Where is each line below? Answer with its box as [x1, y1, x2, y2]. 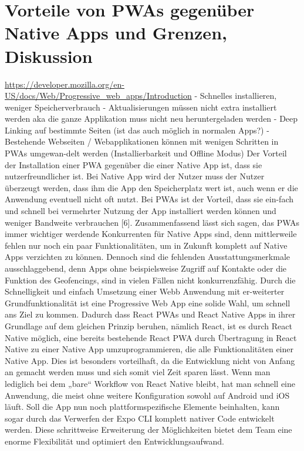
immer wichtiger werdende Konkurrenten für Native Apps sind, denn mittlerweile [5, 228, 297, 240]
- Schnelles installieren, [194, 89, 277, 102]
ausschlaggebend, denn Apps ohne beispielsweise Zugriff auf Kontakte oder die [5, 262, 287, 274]
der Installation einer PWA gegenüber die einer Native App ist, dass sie [5, 158, 262, 171]
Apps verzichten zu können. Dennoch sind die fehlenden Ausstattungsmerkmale [5, 250, 290, 263]
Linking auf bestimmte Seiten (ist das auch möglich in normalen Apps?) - [5, 123, 269, 136]
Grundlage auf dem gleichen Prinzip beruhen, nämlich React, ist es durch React [5, 319, 292, 332]
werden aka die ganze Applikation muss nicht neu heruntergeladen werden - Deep [5, 112, 298, 125]
